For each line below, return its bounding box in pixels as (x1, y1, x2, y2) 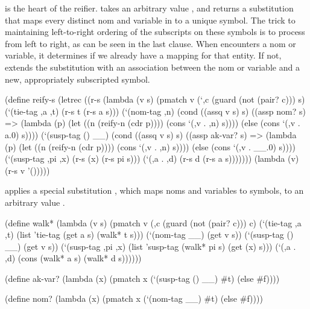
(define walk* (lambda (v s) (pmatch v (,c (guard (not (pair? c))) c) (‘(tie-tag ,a (5, 216, 302, 229)
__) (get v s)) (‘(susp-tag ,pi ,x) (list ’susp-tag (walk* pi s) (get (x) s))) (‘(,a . (5, 240, 296, 252)
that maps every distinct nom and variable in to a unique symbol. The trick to (5, 13, 296, 26)
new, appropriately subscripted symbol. (5, 72, 150, 85)
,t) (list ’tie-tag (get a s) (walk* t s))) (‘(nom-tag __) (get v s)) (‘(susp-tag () (5, 228, 294, 241)
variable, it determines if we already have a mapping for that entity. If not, (5, 49, 282, 62)
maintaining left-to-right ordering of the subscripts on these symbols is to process (5, 25, 305, 38)
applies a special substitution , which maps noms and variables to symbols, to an (5, 184, 304, 197)
